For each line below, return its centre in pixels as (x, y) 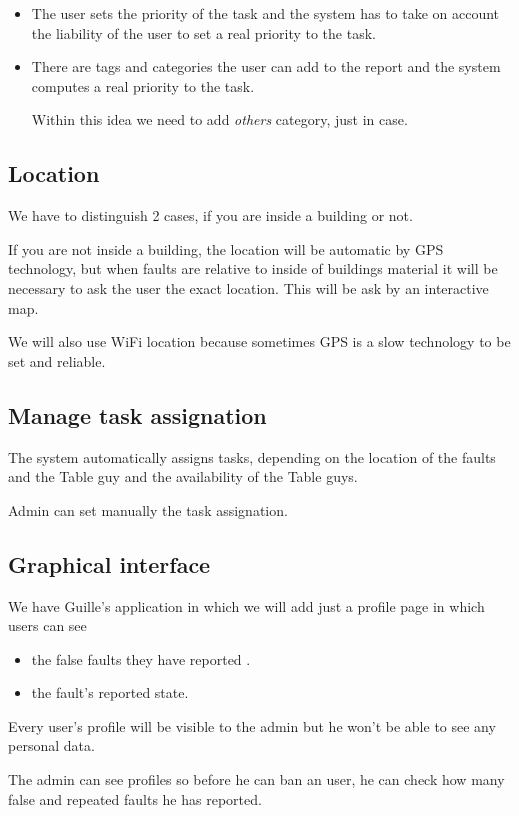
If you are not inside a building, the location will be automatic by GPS (226, 248)
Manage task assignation (137, 414)
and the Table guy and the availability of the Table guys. (183, 476)
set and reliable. (57, 360)
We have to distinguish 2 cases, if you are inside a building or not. (210, 215)
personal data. (51, 745)
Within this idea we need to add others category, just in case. (219, 119)
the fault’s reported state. (110, 692)
